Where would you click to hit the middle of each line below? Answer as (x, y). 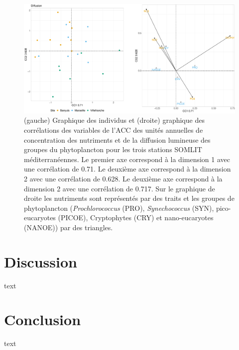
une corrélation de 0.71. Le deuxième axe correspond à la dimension (127, 169)
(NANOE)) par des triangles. (68, 227)
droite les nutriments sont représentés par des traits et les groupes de (129, 198)
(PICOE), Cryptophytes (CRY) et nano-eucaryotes (136, 218)
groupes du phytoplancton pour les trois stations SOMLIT (113, 149)
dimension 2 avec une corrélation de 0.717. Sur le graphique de (119, 188)
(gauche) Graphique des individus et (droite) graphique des (114, 120)
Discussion (41, 261)
